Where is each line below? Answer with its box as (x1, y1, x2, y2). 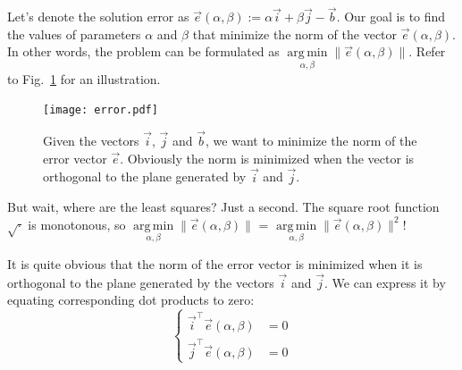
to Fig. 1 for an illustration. (7, 69, 161, 88)
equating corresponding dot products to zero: (7, 290, 255, 309)
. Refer (408, 42, 446, 61)
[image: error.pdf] (43, 104, 158, 117)
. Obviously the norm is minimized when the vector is (120, 148, 415, 167)
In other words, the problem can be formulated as (7, 42, 280, 61)
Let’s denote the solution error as (7, 7, 189, 26)
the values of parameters (7, 24, 141, 43)
